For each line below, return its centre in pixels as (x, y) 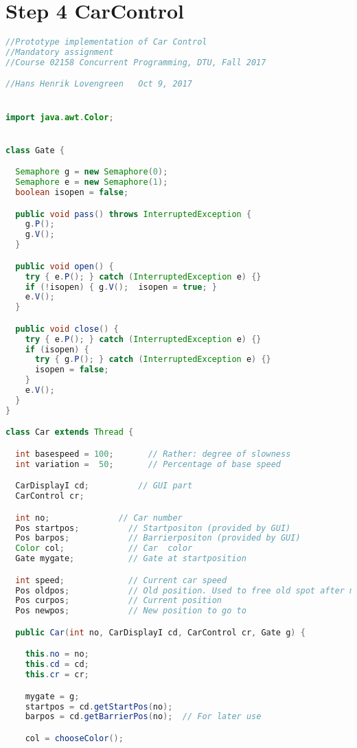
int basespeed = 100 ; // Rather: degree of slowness (153, 454)
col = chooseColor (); (74, 738)
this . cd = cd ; (57, 665)
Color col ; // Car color (104, 548)
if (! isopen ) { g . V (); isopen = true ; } (121, 287)
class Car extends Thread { (70, 432)
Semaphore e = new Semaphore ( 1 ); (92, 182)
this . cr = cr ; (57, 675)
